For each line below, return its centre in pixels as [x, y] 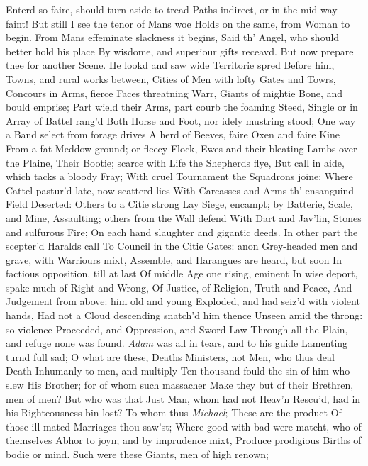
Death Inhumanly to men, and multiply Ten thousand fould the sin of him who [178, 371]
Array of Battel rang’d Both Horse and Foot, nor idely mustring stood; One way [181, 120]
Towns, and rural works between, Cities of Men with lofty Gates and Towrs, [171, 78]
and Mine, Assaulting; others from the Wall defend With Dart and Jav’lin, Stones [184, 217]
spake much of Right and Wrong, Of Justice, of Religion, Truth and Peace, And [179, 287]
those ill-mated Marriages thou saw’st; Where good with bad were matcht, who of [184, 426]
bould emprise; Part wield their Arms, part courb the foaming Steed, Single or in [182, 107]
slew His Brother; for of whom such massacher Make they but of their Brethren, [180, 385]
